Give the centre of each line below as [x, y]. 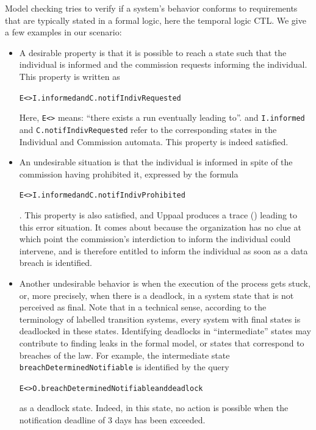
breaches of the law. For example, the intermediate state [124, 355]
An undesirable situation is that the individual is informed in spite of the [156, 162]
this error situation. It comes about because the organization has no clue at [160, 227]
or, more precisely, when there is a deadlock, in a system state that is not [156, 295]
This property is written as [70, 76]
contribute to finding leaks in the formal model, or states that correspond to [162, 342]
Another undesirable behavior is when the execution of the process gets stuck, [165, 283]
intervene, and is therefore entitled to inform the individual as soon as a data [163, 250]
